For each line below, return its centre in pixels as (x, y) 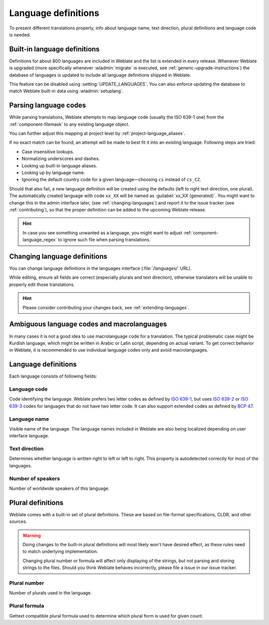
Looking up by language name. (53, 173)
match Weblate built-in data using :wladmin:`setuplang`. (67, 91)
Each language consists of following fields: (53, 376)
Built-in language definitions (54, 49)
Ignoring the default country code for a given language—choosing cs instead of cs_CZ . (111, 180)
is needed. (20, 34)
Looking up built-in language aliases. (59, 166)
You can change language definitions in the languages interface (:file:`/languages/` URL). (100, 268)
